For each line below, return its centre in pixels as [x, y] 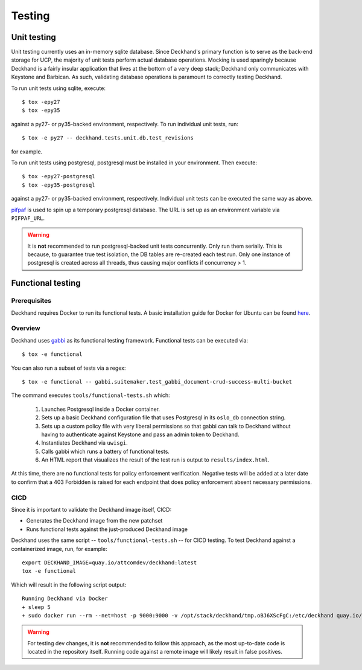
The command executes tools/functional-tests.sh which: [91, 395]
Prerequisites [31, 301]
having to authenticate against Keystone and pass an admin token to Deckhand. [140, 434]
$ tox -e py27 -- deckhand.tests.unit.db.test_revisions [108, 138]
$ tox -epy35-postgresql [59, 185]
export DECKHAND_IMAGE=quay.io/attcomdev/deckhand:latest [110, 562]
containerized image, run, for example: [59, 549]
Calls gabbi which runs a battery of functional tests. [106, 451]
